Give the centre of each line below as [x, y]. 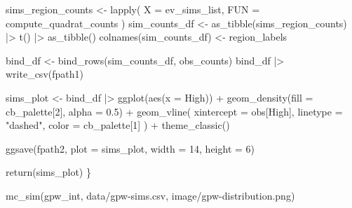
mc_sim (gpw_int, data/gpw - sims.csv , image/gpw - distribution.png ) [150, 195]
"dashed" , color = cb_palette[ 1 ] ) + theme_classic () [118, 125]
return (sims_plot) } [48, 172]
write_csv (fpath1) [45, 74]
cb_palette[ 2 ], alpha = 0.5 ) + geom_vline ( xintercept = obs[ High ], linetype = [174, 111]
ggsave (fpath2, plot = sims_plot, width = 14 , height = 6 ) [130, 148]
